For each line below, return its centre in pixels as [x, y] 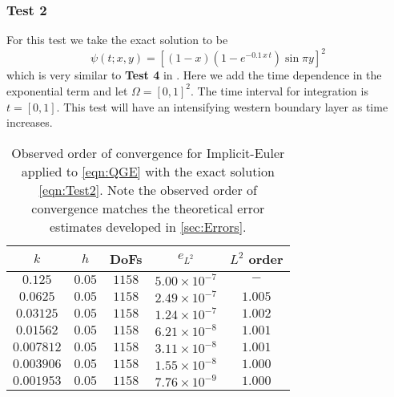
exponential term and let [67, 90]
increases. [30, 122]
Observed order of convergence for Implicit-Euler [148, 152]
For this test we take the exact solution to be [117, 40]
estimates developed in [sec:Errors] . [148, 226]
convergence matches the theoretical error [148, 208]
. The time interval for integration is [279, 90]
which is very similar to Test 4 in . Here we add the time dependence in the [194, 75]
